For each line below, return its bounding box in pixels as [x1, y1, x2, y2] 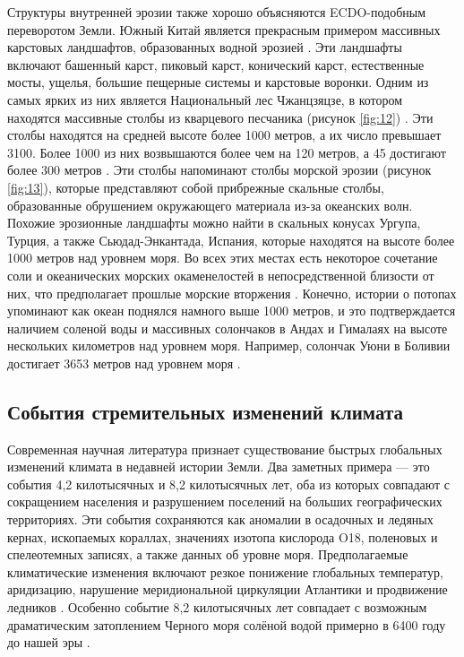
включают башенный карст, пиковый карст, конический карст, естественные [7, 55, 425, 73]
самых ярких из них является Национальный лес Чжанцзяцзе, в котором [7, 90, 403, 108]
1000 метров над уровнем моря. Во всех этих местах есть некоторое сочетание [7, 248, 438, 267]
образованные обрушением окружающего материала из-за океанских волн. [7, 195, 413, 214]
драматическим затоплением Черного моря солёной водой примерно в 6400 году [7, 615, 446, 634]
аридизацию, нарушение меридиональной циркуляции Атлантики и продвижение [7, 580, 448, 599]
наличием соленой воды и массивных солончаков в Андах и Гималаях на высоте [7, 318, 448, 337]
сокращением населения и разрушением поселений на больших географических [7, 492, 443, 511]
